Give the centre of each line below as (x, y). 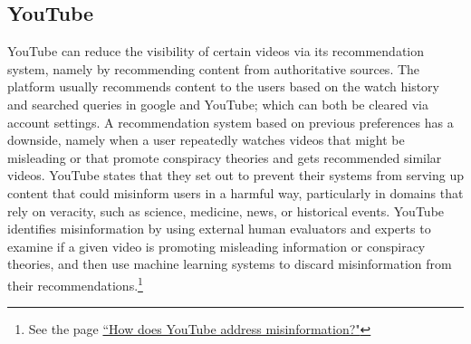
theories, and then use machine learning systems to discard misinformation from (230, 264)
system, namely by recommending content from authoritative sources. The (214, 68)
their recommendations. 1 (75, 283)
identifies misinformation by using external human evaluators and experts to (219, 229)
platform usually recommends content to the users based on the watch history (223, 86)
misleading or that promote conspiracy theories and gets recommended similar (225, 157)
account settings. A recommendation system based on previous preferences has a (231, 122)
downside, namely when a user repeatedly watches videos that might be (206, 140)
